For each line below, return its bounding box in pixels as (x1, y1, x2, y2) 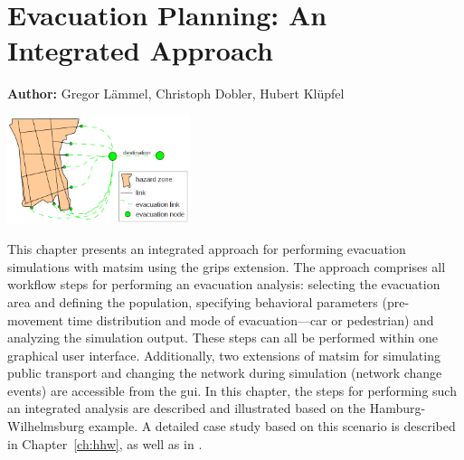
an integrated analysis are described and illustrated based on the (7, 399, 366, 418)
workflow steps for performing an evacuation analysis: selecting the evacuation (7, 275, 440, 294)
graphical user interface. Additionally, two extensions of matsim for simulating (7, 345, 440, 364)
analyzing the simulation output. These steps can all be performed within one (7, 328, 439, 347)
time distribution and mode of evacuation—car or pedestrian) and (67, 310, 434, 329)
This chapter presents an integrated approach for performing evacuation (7, 239, 406, 258)
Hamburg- (369, 399, 426, 418)
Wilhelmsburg (7, 417, 85, 436)
